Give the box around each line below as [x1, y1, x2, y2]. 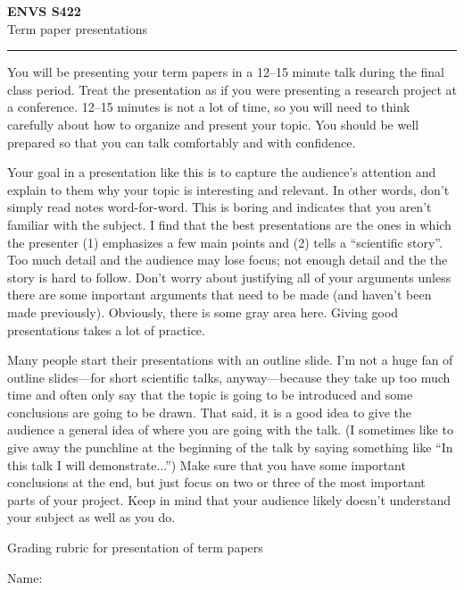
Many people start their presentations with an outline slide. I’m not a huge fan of [7, 350, 453, 369]
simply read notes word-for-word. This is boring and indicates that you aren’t [7, 198, 432, 216]
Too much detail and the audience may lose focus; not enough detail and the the [7, 250, 448, 269]
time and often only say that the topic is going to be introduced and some [7, 385, 413, 404]
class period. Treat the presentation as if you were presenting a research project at [7, 80, 457, 98]
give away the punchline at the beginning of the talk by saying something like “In [7, 438, 453, 457]
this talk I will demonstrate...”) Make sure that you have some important [7, 455, 406, 474]
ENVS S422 [7, 2, 81, 20]
